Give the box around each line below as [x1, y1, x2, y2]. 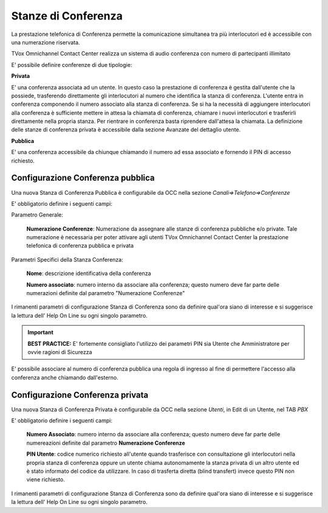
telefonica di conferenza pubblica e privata [26, 242, 134, 250]
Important [27, 329, 54, 336]
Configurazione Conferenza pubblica [11, 173, 155, 183]
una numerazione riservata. [11, 38, 80, 46]
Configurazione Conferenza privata [11, 389, 149, 400]
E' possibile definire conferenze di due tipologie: [11, 61, 132, 68]
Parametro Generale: [11, 211, 64, 218]
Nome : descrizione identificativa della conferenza [26, 270, 151, 277]
